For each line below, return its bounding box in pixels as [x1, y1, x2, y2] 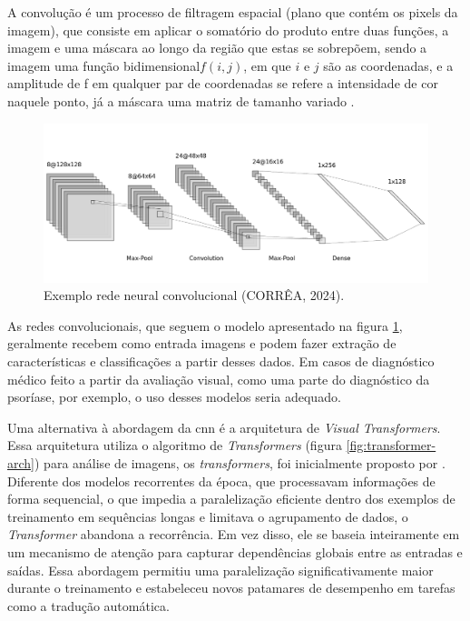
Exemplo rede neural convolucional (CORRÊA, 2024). [44, 285, 345, 305]
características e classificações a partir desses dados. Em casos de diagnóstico [7, 352, 435, 371]
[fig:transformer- [346, 436, 436, 455]
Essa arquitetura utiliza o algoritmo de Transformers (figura [7, 436, 342, 455]
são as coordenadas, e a [323, 55, 454, 75]
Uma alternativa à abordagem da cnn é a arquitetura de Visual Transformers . [7, 417, 441, 436]
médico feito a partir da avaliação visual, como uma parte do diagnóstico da [7, 369, 430, 388]
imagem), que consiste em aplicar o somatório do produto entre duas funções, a [7, 20, 449, 39]
